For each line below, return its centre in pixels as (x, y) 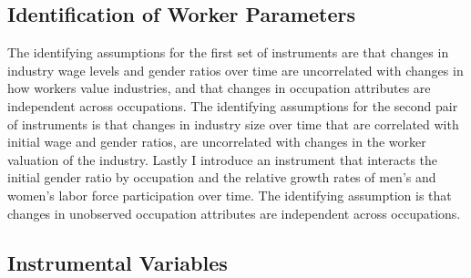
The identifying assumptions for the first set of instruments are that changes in (228, 52)
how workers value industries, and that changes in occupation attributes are (219, 88)
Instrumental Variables (118, 262)
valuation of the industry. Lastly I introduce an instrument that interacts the (223, 159)
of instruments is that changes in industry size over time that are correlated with (233, 124)
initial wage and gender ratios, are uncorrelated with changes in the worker (217, 142)
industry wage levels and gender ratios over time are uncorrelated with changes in (235, 70)
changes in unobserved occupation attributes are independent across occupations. (234, 213)
